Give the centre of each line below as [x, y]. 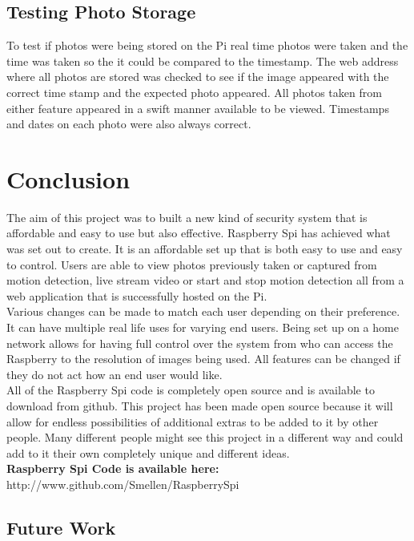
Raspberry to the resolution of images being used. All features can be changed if [203, 359]
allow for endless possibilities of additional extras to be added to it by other [193, 421]
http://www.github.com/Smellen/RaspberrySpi [123, 484]
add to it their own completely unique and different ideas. [148, 452]
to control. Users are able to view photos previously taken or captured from [192, 264]
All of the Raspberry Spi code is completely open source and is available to [191, 390]
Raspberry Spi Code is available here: [113, 468]
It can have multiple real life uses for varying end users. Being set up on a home [203, 327]
